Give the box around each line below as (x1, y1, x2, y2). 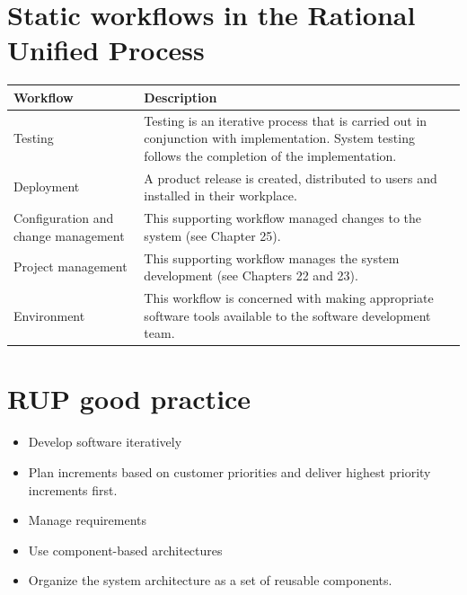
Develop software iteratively (28, 432, 182, 451)
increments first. (28, 480, 118, 499)
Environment (13, 306, 85, 324)
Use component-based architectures (28, 540, 223, 559)
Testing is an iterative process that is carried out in (144, 111, 427, 129)
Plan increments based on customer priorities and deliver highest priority (28, 463, 431, 481)
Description (144, 87, 217, 106)
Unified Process (7, 31, 205, 68)
